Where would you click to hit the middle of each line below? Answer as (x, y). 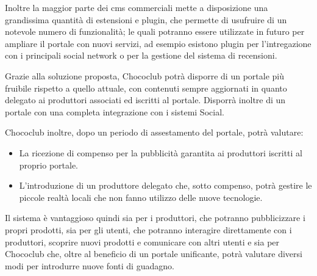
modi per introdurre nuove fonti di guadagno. (90, 265)
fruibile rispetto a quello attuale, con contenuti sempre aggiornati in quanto (146, 88)
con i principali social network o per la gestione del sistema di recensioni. (141, 55)
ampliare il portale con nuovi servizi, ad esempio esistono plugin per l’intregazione (158, 43)
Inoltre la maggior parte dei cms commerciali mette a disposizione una (137, 7)
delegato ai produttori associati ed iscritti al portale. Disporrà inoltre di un (145, 100)
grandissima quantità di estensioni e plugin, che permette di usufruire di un (146, 19)
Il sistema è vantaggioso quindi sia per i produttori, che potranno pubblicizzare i (155, 218)
